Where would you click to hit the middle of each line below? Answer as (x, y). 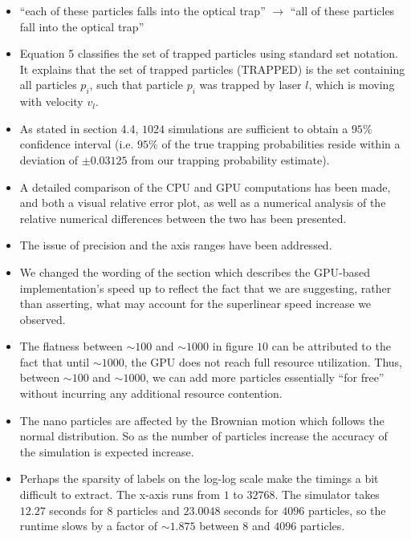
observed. (43, 319)
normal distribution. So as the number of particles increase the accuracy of (203, 436)
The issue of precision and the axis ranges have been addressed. (176, 245)
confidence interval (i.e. (77, 144)
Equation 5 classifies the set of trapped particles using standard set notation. (209, 53)
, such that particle (136, 85)
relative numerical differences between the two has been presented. (183, 218)
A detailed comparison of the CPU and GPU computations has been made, (205, 186)
